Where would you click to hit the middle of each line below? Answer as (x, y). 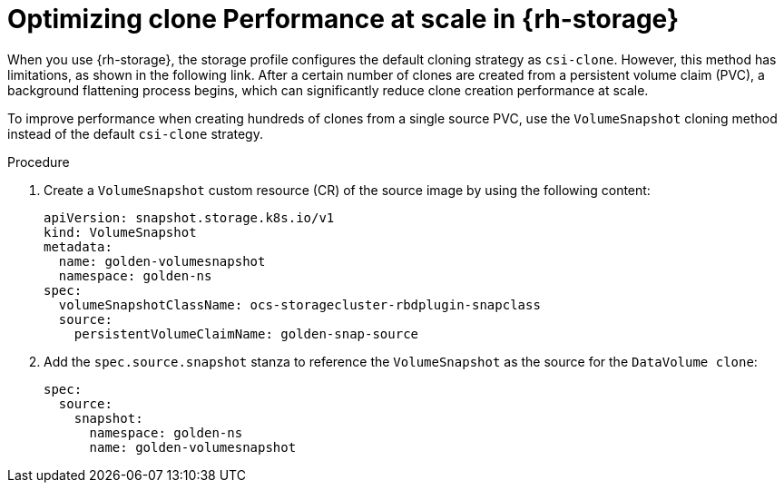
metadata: (78, 246)
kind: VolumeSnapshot (120, 232)
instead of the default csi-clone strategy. (135, 133)
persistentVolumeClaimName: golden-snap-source (246, 333)
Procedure (39, 162)
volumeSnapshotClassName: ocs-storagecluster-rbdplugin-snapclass (299, 304)
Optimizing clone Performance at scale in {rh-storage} (343, 19)
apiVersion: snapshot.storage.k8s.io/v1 (189, 217)
